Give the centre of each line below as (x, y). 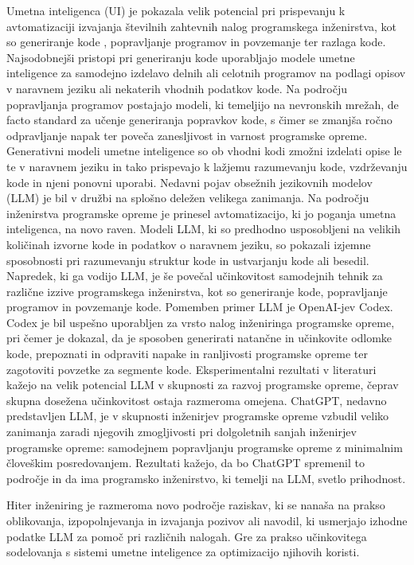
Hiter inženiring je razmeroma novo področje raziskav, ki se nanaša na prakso (196, 505)
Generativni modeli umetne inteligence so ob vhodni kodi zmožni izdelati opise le (204, 151)
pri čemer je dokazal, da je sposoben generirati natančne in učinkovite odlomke (199, 338)
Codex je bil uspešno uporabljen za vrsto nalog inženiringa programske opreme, (201, 322)
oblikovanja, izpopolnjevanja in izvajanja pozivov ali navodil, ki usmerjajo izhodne (207, 520)
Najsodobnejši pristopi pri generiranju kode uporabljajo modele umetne (181, 57)
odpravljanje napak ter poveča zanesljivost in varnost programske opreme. (187, 135)
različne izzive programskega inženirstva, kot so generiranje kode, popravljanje (197, 291)
